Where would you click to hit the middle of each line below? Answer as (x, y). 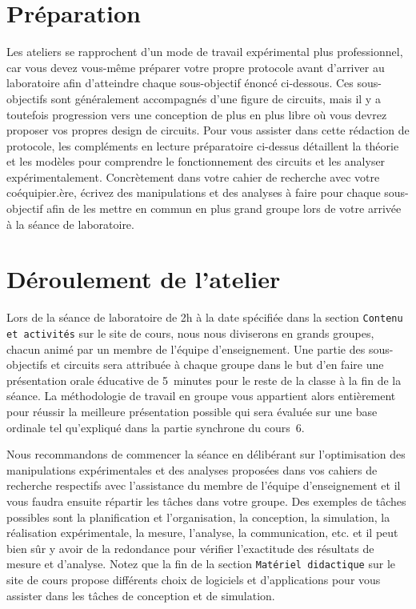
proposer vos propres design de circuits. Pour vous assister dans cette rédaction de (208, 130)
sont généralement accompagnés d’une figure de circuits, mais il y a (216, 98)
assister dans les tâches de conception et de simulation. (141, 595)
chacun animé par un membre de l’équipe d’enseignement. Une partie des (186, 349)
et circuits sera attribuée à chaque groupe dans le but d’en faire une (217, 365)
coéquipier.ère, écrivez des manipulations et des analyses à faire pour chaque (194, 192)
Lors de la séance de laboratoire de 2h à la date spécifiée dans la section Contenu (205, 317)
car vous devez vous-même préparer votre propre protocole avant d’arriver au (196, 67)
